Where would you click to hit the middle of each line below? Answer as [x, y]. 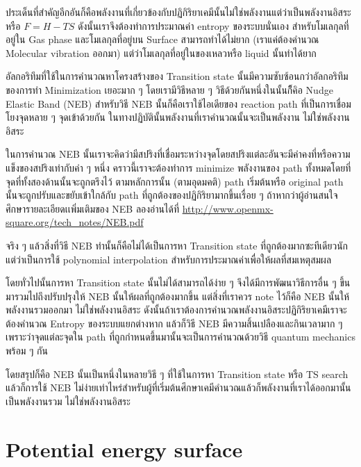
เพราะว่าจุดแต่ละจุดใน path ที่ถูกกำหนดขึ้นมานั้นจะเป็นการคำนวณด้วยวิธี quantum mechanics [180, 337]
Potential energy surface [124, 449]
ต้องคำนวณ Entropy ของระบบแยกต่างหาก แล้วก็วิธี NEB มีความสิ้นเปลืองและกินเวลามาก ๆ [174, 323]
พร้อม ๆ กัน [27, 351]
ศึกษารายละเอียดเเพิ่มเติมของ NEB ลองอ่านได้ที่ [92, 208]
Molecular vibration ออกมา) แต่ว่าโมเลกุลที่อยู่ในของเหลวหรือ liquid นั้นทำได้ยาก [161, 52]
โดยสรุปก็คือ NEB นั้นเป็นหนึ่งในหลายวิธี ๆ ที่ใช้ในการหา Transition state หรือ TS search [177, 374]
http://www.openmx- [228, 208]
